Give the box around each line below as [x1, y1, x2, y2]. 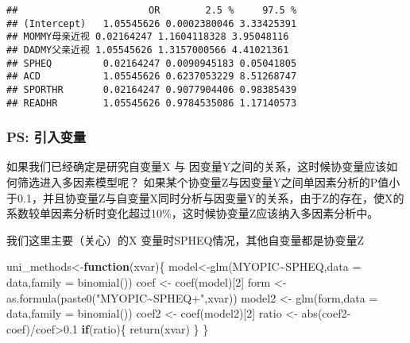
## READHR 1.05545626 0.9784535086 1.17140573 [6, 97, 297, 109]
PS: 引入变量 [6, 127, 87, 147]
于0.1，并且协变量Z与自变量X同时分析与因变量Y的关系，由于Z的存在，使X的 [6, 189, 404, 206]
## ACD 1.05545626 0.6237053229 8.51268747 [6, 71, 297, 83]
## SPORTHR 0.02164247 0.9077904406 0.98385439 [6, 83, 297, 95]
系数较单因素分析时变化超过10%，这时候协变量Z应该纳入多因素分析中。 [6, 205, 379, 222]
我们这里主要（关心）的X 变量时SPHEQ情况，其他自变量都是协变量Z [6, 231, 364, 248]
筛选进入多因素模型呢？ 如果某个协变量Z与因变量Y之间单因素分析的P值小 [17, 174, 400, 191]
